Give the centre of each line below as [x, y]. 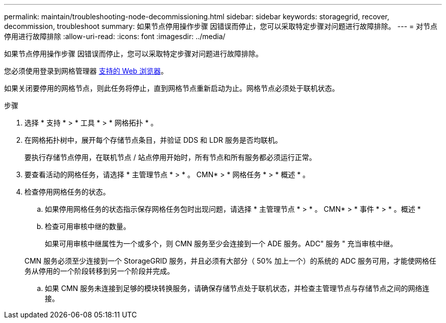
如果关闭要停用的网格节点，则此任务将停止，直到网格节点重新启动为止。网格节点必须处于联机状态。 [172, 88]
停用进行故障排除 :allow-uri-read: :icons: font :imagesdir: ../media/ [115, 36]
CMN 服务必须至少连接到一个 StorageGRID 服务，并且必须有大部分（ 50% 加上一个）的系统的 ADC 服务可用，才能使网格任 [230, 261]
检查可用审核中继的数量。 [88, 226]
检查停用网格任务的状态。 [67, 192]
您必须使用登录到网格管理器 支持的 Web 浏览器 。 [86, 71]
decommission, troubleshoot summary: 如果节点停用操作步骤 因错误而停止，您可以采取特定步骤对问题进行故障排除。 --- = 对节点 [221, 26]
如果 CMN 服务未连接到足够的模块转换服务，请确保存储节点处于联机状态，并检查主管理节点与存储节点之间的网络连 [237, 288]
